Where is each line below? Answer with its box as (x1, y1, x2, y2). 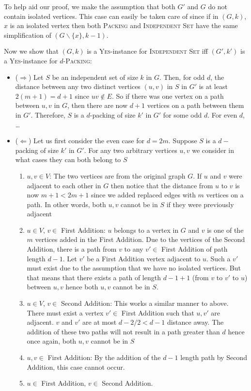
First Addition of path (161, 244, 228, 254)
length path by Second (180, 352, 247, 362)
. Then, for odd (159, 72, 205, 82)
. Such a (206, 253, 231, 263)
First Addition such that (121, 307, 194, 317)
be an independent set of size (52, 72, 138, 82)
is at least (199, 81, 228, 91)
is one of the (207, 225, 244, 235)
